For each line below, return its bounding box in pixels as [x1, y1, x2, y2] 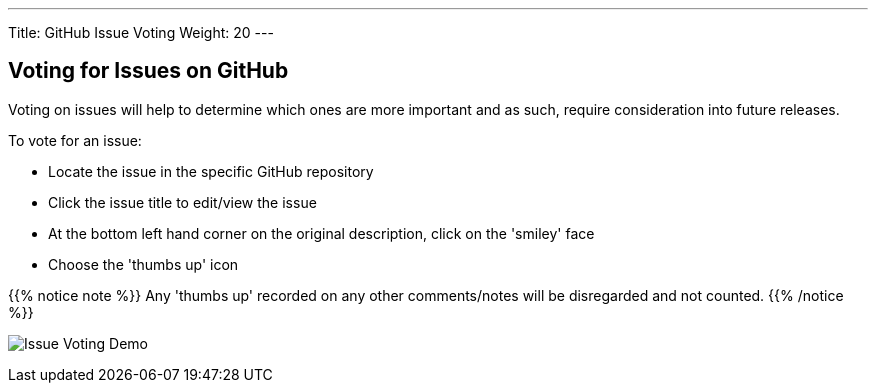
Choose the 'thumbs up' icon [48, 255, 239, 273]
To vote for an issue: [8, 131, 142, 149]
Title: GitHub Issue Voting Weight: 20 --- [8, 24, 274, 41]
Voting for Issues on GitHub [8, 58, 289, 84]
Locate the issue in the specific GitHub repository [48, 162, 374, 180]
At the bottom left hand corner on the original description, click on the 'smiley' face [48, 224, 595, 242]
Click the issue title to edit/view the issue [48, 193, 317, 211]
